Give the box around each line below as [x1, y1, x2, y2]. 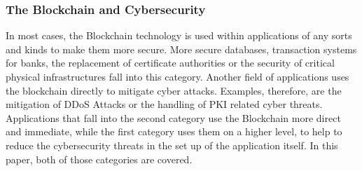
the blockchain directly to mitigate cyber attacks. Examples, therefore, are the [6, 83, 342, 97]
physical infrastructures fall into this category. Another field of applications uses [6, 69, 349, 83]
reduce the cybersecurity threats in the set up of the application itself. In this [6, 137, 338, 152]
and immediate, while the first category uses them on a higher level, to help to [6, 124, 342, 139]
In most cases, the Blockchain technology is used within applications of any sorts [6, 28, 352, 43]
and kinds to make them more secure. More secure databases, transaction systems [6, 41, 357, 56]
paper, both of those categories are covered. [6, 151, 193, 166]
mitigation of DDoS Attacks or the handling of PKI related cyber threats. [6, 97, 323, 111]
